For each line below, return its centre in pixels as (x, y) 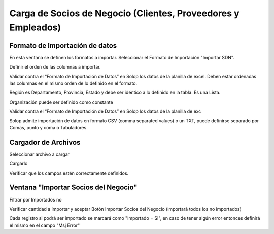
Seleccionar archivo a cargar (39, 154)
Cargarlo (19, 164)
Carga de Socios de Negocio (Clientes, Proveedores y (124, 13)
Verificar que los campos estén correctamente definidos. (69, 173)
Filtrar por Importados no (36, 199)
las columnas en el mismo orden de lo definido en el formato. (73, 83)
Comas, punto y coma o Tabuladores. (49, 127)
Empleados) (35, 27)
